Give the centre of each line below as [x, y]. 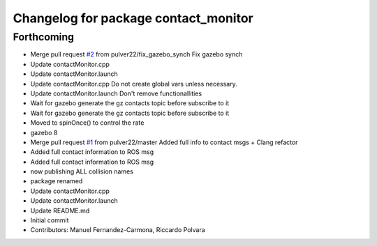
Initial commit [50, 220]
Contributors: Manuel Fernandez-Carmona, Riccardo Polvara [118, 230]
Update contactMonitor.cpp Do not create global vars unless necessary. [134, 84]
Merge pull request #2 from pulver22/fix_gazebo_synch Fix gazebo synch [136, 54]
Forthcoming [44, 37]
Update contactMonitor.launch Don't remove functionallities [116, 93]
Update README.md [60, 210]
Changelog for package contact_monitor [133, 18]
